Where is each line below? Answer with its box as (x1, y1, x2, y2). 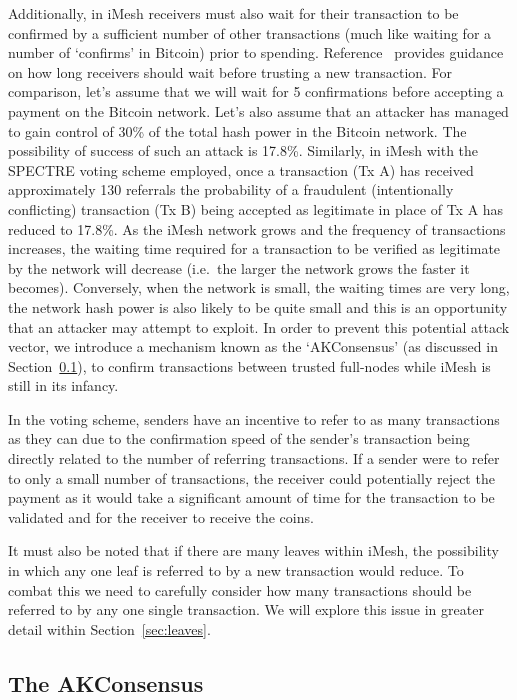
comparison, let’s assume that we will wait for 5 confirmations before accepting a (8, 81, 504, 102)
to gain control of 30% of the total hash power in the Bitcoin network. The (8, 120, 467, 141)
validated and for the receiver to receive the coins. (8, 506, 314, 527)
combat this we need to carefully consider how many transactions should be (8, 579, 472, 600)
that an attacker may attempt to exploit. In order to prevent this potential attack (8, 316, 510, 337)
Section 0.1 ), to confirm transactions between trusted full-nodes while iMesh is (8, 355, 491, 376)
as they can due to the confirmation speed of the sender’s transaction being (8, 428, 470, 449)
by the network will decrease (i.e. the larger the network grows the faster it (8, 257, 470, 278)
